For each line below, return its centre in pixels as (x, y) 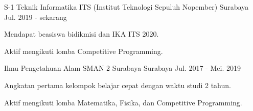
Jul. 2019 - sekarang (36, 17)
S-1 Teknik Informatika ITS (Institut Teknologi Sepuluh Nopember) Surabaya (126, 7)
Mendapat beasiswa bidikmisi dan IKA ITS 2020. (82, 34)
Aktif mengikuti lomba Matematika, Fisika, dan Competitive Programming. (123, 102)
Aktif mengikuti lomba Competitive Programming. (84, 51)
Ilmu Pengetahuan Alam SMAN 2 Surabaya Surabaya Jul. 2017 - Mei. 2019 (122, 68)
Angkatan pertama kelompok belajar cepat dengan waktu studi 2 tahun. (118, 85)
